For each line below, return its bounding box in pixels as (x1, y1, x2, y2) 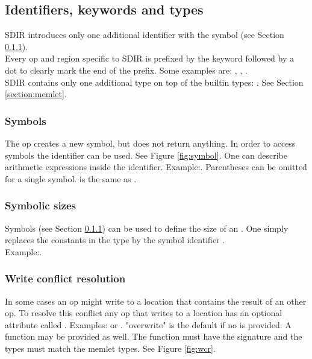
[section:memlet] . (5, 87, 67, 100)
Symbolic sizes (5, 198, 76, 213)
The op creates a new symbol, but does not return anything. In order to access (5, 136, 296, 149)
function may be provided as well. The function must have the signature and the (5, 330, 302, 343)
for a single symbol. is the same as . (5, 172, 137, 185)
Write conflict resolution (5, 271, 126, 286)
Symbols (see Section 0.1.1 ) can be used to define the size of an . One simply (5, 221, 289, 234)
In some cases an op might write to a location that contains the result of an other (5, 294, 307, 307)
